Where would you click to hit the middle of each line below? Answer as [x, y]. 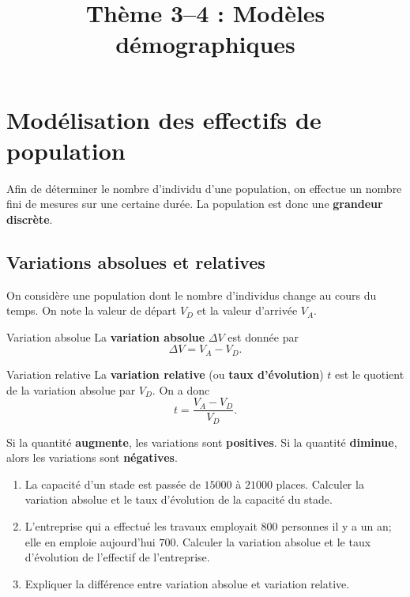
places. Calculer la [320, 484]
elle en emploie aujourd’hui [90, 541]
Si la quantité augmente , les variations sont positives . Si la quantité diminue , [202, 442]
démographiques [205, 44]
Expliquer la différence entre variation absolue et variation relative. [187, 583]
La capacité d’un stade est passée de [113, 484]
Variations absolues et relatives [136, 261]
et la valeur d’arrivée [247, 310]
